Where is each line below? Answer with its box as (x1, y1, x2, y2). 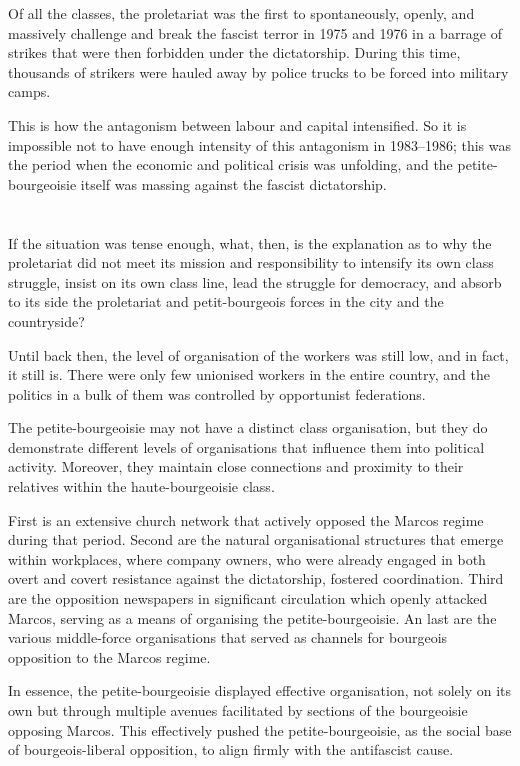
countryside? (8, 310, 85, 331)
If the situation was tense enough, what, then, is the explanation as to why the (8, 232, 492, 253)
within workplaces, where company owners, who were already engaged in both (8, 548, 486, 569)
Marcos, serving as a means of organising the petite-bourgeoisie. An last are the (8, 607, 497, 628)
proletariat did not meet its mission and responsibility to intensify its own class (8, 252, 494, 273)
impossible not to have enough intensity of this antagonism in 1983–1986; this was (8, 134, 511, 155)
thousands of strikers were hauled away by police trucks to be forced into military (8, 61, 509, 82)
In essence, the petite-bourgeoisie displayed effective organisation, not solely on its (8, 680, 512, 701)
